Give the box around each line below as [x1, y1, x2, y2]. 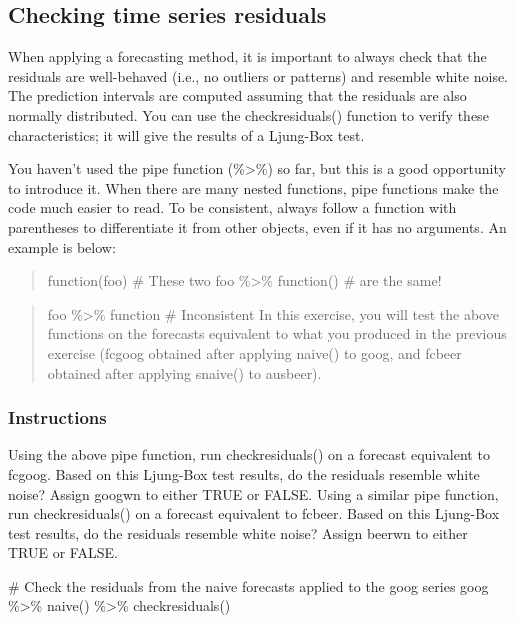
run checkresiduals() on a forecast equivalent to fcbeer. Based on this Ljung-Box [8, 503, 500, 524]
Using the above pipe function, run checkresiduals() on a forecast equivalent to [8, 444, 490, 465]
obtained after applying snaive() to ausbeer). [47, 362, 322, 383]
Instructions [8, 405, 107, 430]
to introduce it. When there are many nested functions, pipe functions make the [8, 177, 499, 198]
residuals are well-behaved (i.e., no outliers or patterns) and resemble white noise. [8, 65, 509, 86]
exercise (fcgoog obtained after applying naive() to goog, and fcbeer [47, 342, 462, 363]
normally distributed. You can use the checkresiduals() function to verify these [8, 104, 489, 125]
